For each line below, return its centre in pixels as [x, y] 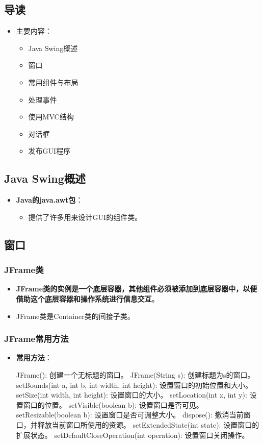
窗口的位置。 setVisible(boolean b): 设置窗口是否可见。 [113, 404]
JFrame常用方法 [36, 339]
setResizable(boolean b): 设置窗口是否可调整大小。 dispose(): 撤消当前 [130, 415]
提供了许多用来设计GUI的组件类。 [85, 217]
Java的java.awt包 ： [49, 200]
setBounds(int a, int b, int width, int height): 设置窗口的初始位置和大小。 [134, 385]
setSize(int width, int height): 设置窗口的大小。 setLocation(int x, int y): [131, 395]
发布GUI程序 [49, 151]
